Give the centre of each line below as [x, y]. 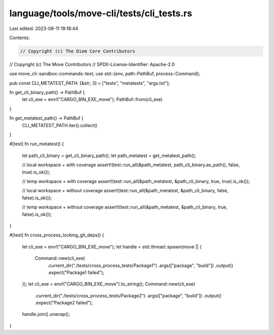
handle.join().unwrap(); [46, 314]
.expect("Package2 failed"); [64, 303]
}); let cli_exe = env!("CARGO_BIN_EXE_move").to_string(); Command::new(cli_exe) [109, 284]
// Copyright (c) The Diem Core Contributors [78, 51]
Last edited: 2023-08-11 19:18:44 [44, 28]
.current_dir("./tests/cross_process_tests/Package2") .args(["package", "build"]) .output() [128, 295]
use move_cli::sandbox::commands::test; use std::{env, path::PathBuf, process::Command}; [105, 74]
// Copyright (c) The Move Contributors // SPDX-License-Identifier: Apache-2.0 [92, 64]
